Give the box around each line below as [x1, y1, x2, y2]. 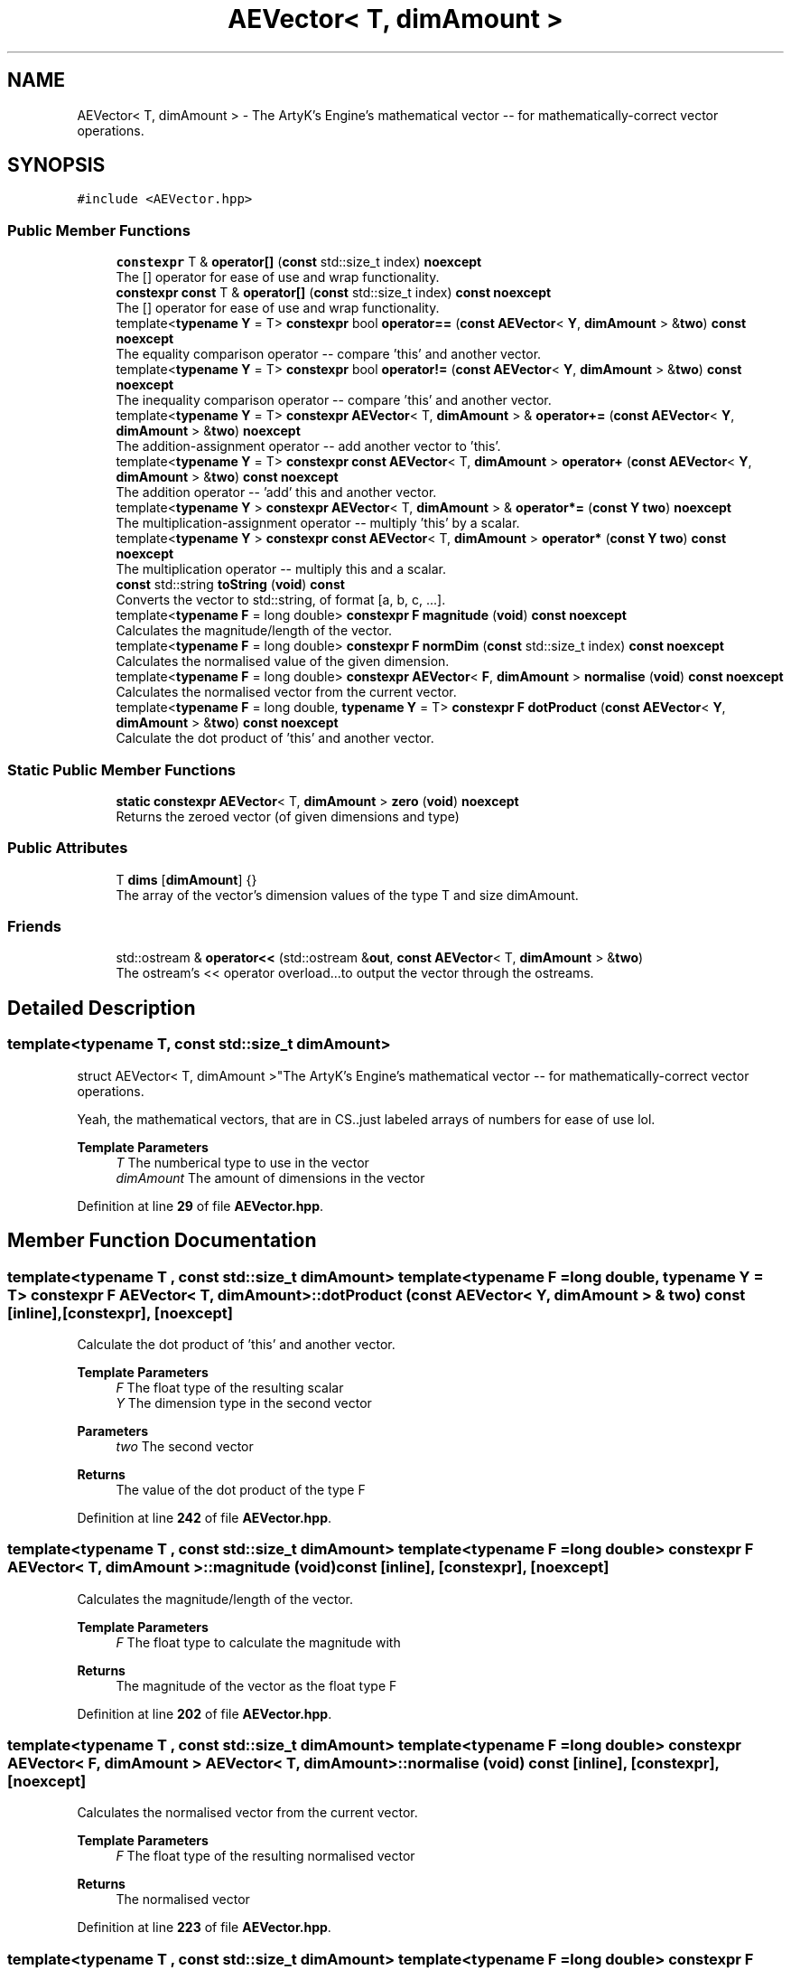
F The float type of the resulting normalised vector [116, 1848, 415, 1864]
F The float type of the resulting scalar [116, 1379, 344, 1395]
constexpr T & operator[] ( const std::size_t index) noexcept [116, 254, 482, 270]
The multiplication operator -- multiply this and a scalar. [116, 561, 446, 577]
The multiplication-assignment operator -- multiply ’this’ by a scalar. [116, 515, 520, 531]
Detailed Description [7, 996, 196, 1019]
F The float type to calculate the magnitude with [116, 1634, 401, 1650]
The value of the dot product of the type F [116, 1481, 366, 1497]
